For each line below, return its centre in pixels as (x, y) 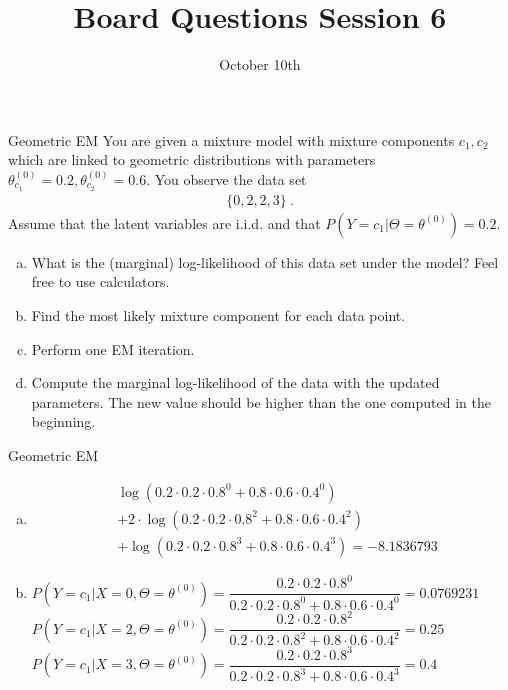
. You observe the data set (226, 178)
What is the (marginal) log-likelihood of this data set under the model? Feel (265, 261)
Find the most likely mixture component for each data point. (218, 314)
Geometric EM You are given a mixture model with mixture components (231, 139)
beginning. (63, 421)
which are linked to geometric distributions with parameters (192, 159)
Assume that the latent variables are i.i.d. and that (164, 222)
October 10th (260, 64)
